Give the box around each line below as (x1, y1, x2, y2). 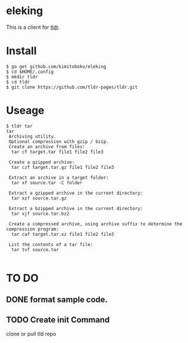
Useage (6, 104, 45, 117)
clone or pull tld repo (6, 331, 56, 338)
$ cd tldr (6, 79, 31, 85)
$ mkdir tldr (6, 74, 38, 80)
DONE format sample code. (6, 295, 108, 305)
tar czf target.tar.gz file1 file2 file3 (11, 164, 115, 170)
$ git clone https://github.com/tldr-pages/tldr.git (6, 84, 138, 90)
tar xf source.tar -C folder (11, 179, 83, 186)
